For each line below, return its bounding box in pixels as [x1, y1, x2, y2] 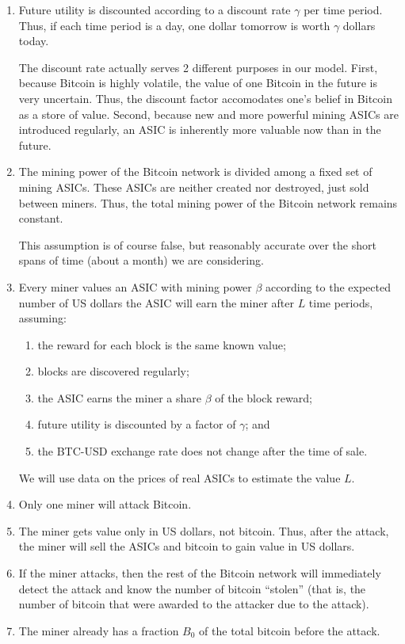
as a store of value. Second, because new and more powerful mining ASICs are [18, 105, 399, 122]
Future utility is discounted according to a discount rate [18, 2, 291, 17]
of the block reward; [215, 389, 312, 406]
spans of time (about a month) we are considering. [18, 252, 264, 269]
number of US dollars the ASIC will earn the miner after [18, 294, 294, 311]
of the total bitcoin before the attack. [199, 622, 380, 638]
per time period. [304, 2, 383, 17]
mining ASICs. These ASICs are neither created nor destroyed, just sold [18, 178, 369, 195]
